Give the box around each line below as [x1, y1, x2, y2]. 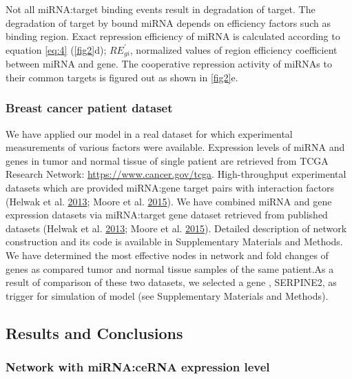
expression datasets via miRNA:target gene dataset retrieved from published [6, 207, 328, 222]
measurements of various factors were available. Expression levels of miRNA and [6, 140, 345, 154]
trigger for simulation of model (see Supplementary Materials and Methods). [6, 288, 329, 303]
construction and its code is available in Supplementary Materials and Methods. [6, 234, 343, 249]
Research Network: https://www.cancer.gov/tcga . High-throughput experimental [6, 167, 346, 181]
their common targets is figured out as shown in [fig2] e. [6, 70, 238, 84]
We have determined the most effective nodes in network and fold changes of [6, 247, 329, 262]
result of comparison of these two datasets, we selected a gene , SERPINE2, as [6, 275, 337, 289]
